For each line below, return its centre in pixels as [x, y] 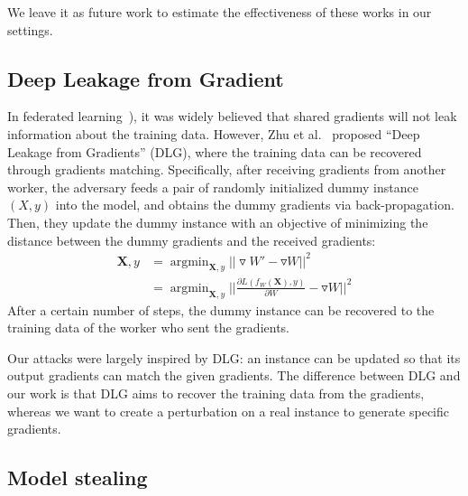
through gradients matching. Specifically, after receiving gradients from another [227, 169]
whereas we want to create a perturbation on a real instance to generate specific [229, 411]
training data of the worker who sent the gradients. [149, 328]
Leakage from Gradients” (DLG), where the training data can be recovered [215, 151]
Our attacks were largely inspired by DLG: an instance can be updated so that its [234, 357]
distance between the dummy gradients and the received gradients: [192, 240]
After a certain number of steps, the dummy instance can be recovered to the [221, 309]
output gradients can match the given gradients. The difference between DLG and [234, 375]
